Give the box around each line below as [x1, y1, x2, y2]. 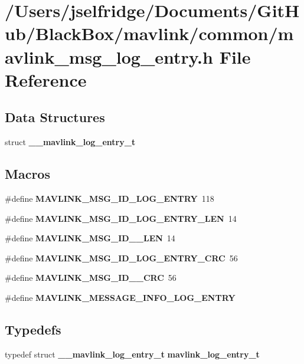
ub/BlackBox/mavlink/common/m [5, 21, 294, 45]
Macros [5, 165, 50, 183]
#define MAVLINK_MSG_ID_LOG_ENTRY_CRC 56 [5, 251, 238, 264]
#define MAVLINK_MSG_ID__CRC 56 [5, 271, 176, 284]
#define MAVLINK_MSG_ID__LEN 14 [5, 232, 175, 244]
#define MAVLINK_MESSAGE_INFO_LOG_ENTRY [5, 291, 236, 303]
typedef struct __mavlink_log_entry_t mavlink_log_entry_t [5, 347, 260, 360]
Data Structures [5, 108, 105, 126]
